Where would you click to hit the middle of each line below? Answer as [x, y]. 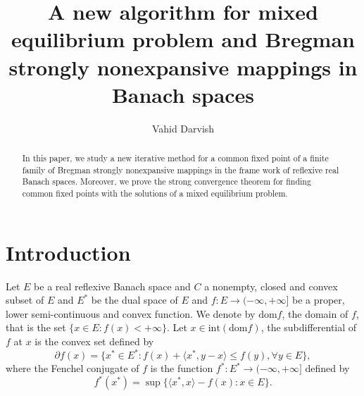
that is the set [36, 327]
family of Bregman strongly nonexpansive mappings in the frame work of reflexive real [181, 169]
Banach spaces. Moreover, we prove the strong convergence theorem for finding [167, 181]
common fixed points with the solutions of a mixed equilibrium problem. [155, 193]
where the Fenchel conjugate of [73, 368]
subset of [25, 300]
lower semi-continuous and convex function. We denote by [131, 313]
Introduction [68, 252]
